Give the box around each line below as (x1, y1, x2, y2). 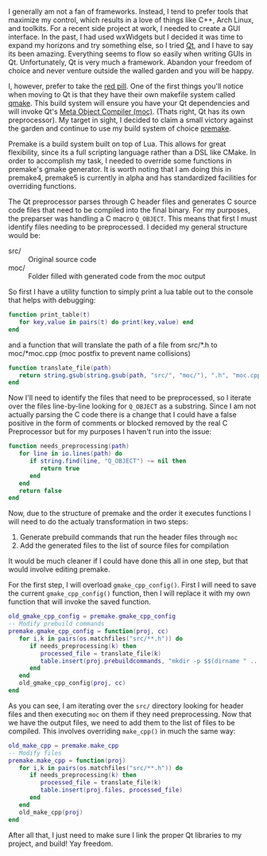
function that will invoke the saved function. (8, 597, 151, 607)
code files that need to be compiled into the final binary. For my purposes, (8, 205, 250, 214)
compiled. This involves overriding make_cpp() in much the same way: (8, 726, 236, 736)
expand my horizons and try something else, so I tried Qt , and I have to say (8, 41, 253, 50)
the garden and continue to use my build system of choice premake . (8, 123, 232, 133)
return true (40, 464, 80, 472)
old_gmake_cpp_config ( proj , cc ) (18, 679, 126, 687)
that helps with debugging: (8, 295, 96, 305)
